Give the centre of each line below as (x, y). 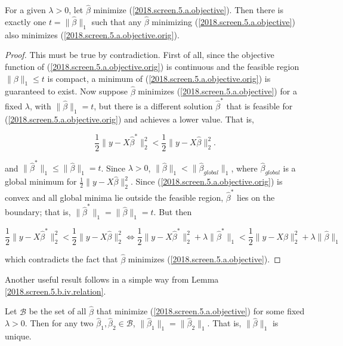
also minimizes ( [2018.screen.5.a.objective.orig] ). (92, 34)
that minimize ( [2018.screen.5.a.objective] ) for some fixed (200, 311)
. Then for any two (59, 323)
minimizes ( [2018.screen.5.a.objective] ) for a (217, 91)
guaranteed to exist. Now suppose (66, 91)
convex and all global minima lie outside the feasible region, (114, 197)
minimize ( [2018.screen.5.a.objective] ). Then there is (188, 10)
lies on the (256, 197)
